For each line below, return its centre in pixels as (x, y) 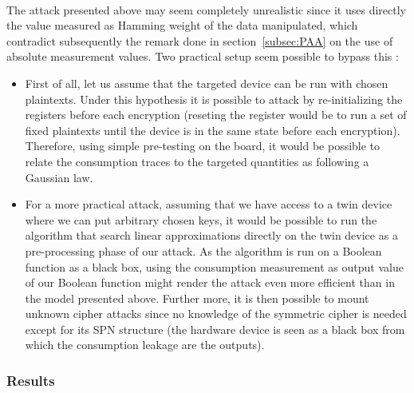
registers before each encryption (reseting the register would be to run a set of (216, 115)
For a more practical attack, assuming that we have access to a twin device (209, 204)
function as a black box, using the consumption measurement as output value (214, 266)
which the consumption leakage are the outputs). (145, 345)
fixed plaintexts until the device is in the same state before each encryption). (213, 130)
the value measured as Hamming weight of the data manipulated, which (182, 25)
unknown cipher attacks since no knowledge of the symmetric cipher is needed (216, 314)
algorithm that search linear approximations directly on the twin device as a (211, 235)
